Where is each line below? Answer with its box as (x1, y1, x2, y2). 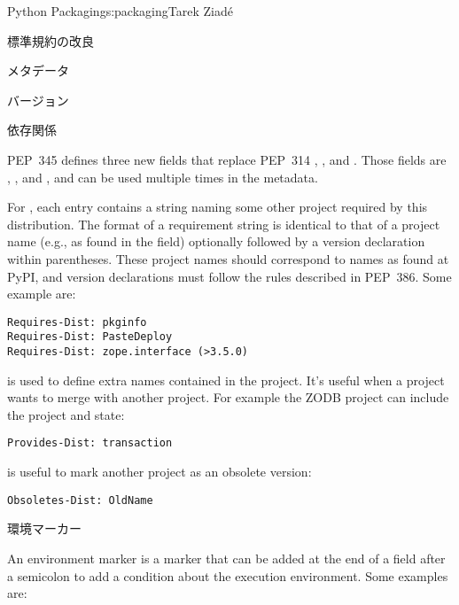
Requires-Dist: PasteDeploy (7, 330, 173, 344)
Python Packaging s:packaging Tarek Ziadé (7, 2, 233, 19)
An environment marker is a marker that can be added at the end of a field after (7, 548, 446, 567)
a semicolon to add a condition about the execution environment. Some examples (7, 566, 448, 585)
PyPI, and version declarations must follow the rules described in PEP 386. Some (7, 267, 452, 285)
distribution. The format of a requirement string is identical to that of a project (7, 214, 440, 233)
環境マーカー (7, 519, 82, 538)
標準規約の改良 (7, 31, 94, 50)
